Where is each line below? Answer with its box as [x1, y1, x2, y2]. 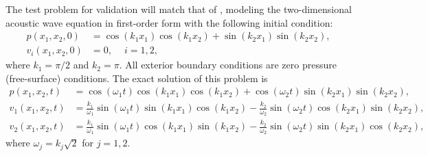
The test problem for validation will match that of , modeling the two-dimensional [5, 2, 352, 16]
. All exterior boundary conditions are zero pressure [119, 57, 337, 72]
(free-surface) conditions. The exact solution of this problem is [5, 70, 268, 85]
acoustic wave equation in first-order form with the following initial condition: [5, 15, 333, 29]
